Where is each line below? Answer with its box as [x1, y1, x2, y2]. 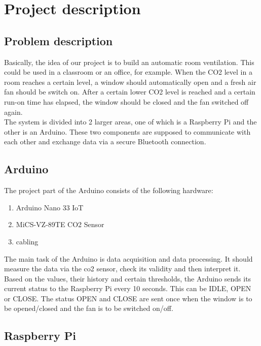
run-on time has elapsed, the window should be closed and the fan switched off [4, 96, 249, 107]
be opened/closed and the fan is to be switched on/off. [4, 303, 173, 313]
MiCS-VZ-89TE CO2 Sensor [16, 219, 104, 230]
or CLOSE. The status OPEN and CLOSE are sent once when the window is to [4, 293, 252, 303]
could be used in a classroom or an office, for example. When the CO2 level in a [4, 67, 252, 77]
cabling [16, 236, 39, 246]
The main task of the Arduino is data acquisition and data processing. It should [4, 253, 253, 264]
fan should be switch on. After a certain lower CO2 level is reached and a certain [4, 86, 255, 97]
